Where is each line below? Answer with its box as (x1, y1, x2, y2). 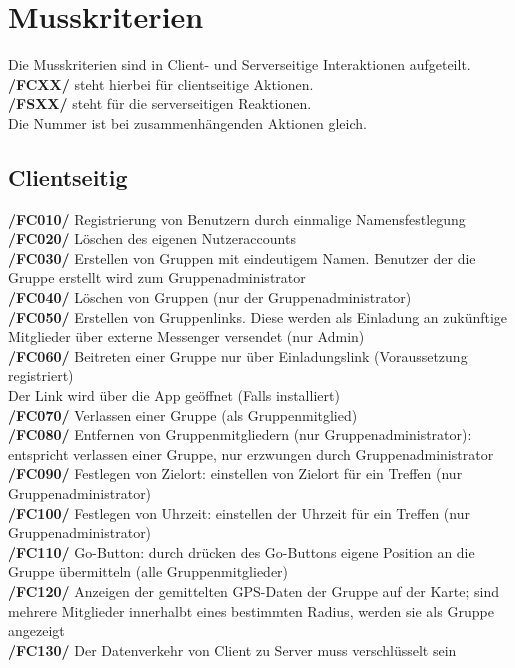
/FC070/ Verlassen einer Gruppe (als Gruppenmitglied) (8, 404, 358, 425)
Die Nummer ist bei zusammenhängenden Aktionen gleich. (8, 112, 367, 133)
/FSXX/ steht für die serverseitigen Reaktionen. (8, 93, 312, 114)
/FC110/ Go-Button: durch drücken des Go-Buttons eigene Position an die (8, 541, 475, 562)
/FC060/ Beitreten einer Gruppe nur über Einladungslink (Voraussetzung (8, 345, 468, 366)
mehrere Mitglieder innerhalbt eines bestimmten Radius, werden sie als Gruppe (8, 600, 494, 621)
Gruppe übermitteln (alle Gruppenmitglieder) (8, 561, 289, 582)
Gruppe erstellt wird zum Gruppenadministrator (8, 267, 306, 288)
